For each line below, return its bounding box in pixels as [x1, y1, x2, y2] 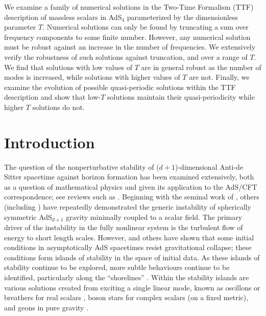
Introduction [4, 131, 95, 152]
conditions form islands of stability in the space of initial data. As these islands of [4, 252, 260, 262]
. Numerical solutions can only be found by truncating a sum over [42, 21, 249, 32]
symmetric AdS [4, 211, 52, 222]
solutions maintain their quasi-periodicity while [107, 92, 255, 102]
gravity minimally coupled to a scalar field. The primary [66, 211, 243, 222]
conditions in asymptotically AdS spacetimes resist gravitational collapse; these [4, 242, 252, 253]
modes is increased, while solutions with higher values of [4, 72, 180, 82]
